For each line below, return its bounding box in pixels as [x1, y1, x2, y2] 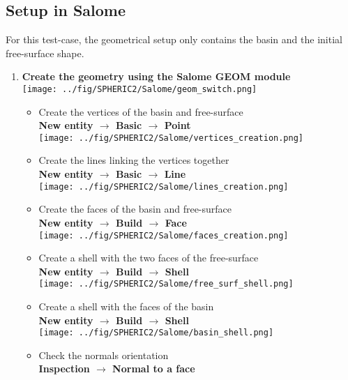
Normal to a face [112, 361, 195, 376]
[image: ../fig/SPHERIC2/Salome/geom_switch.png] [22, 84, 257, 94]
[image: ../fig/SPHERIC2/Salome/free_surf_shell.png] [38, 279, 294, 289]
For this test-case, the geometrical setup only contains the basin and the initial [6, 32, 342, 47]
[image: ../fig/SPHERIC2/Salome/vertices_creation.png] [38, 132, 304, 143]
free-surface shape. [6, 45, 84, 60]
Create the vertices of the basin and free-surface [38, 104, 243, 119]
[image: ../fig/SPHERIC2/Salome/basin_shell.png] [38, 328, 274, 338]
